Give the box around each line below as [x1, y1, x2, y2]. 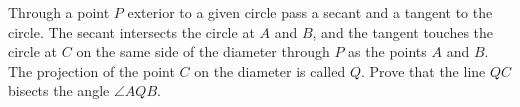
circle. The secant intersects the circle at [8, 21, 255, 42]
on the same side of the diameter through [76, 41, 330, 62]
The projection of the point [8, 60, 175, 81]
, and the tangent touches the [312, 21, 494, 42]
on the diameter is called [194, 60, 346, 81]
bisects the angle [8, 80, 110, 101]
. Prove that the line [360, 60, 486, 81]
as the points [348, 41, 427, 62]
